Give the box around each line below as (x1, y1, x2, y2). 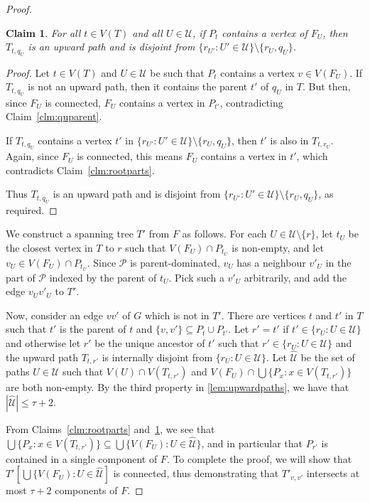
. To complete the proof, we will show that (166, 451, 352, 466)
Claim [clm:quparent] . (6, 109, 102, 124)
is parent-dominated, (130, 255, 220, 269)
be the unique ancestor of (94, 336, 205, 351)
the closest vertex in (6, 240, 93, 255)
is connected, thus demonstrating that (113, 466, 279, 481)
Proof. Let (6, 65, 50, 80)
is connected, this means (77, 149, 183, 164)
